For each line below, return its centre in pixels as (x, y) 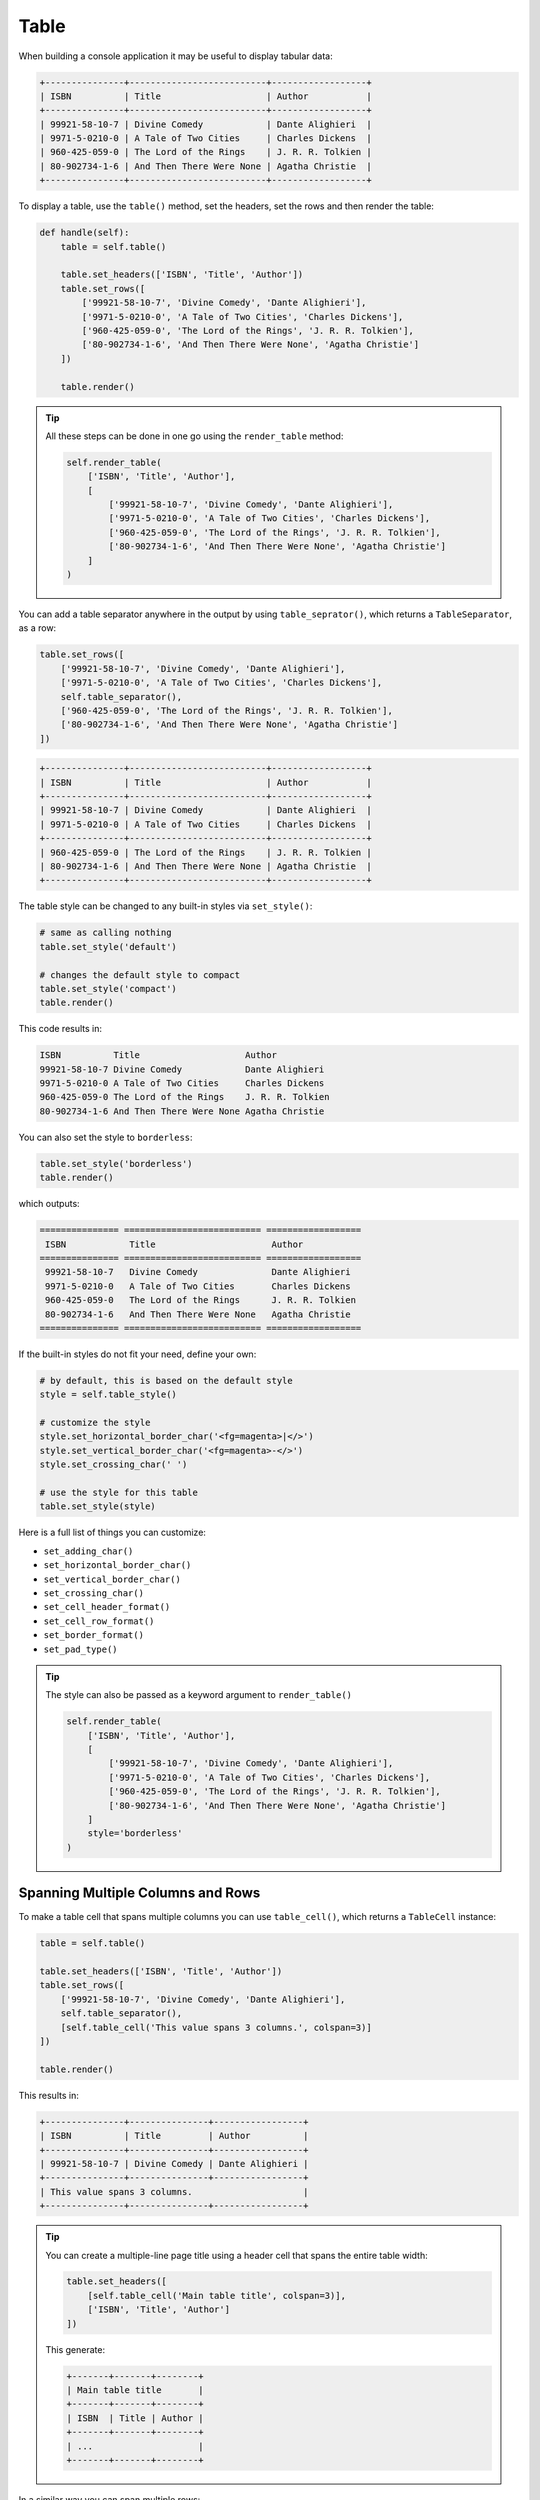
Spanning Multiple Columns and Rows (139, 1893)
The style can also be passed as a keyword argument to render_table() (198, 1695)
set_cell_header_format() (107, 1607)
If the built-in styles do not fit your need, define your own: (137, 1354)
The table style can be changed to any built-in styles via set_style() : (165, 906)
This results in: (48, 2095)
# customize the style (95, 1423)
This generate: (75, 2349)
